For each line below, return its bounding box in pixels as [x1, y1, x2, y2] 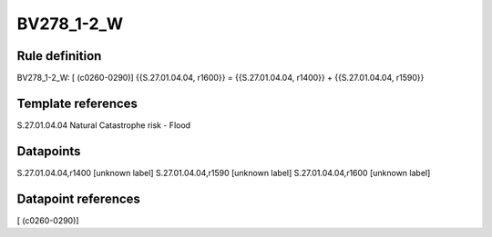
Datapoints [16, 143, 81, 159]
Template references [16, 95, 138, 111]
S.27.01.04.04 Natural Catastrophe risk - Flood [16, 119, 191, 131]
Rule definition [16, 48, 102, 64]
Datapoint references [16, 191, 141, 206]
